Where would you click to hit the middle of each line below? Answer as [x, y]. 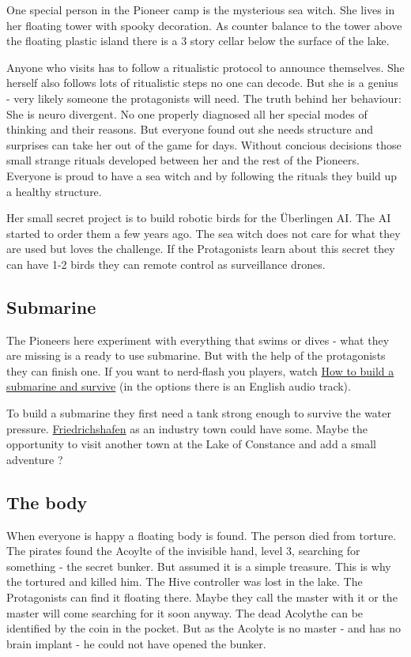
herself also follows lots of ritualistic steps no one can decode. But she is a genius [202, 83]
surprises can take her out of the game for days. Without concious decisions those [204, 144]
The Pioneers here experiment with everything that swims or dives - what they [198, 340]
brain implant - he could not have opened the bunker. [136, 643]
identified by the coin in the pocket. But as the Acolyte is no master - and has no [204, 628]
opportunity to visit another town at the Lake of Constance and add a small [191, 444]
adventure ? [35, 459]
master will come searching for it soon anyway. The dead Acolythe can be [185, 612]
